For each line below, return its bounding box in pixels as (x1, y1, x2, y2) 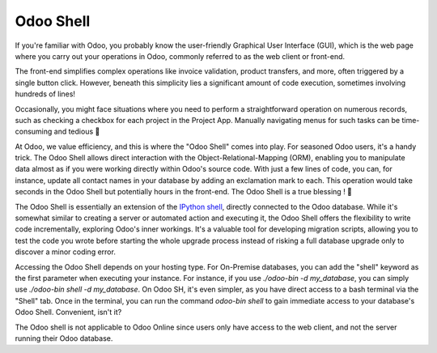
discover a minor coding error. (15, 247, 117, 257)
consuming (15, 126, 53, 137)
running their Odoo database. (15, 333, 113, 343)
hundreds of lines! (15, 89, 76, 99)
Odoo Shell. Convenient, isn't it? (15, 308, 122, 317)
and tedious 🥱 (53, 126, 100, 137)
